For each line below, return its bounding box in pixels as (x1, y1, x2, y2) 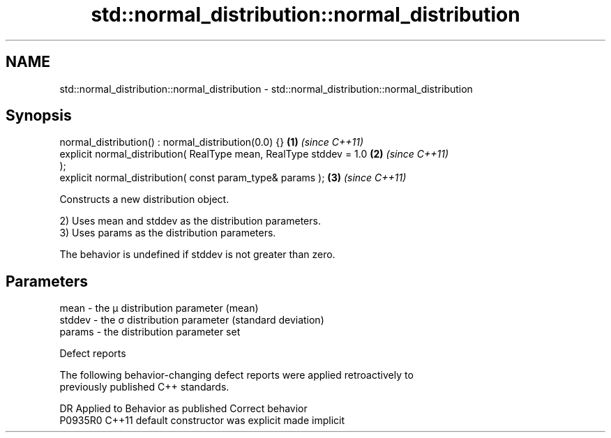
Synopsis (6, 107, 72, 125)
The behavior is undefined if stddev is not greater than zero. (59, 248, 335, 261)
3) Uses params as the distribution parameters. (59, 227, 276, 239)
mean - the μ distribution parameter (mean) (59, 302, 259, 315)
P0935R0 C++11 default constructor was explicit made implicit (59, 414, 345, 427)
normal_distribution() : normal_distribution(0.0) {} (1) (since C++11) (59, 136, 364, 149)
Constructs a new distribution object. (59, 193, 229, 206)
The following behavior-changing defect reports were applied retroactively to (59, 369, 414, 382)
